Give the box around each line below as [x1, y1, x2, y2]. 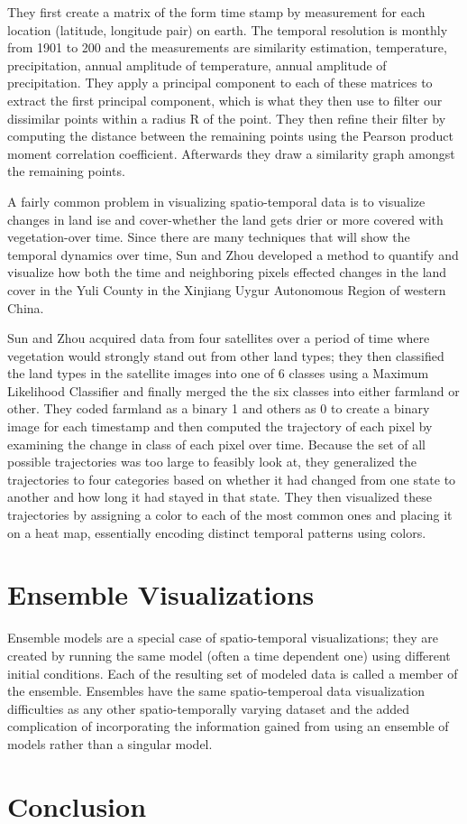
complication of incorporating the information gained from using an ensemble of [7, 717, 449, 736]
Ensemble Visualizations [7, 576, 315, 613]
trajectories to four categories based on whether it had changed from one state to [7, 469, 456, 488]
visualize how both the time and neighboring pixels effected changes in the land [7, 263, 447, 282]
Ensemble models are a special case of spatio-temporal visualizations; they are [7, 628, 438, 647]
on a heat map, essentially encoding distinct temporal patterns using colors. [7, 523, 426, 542]
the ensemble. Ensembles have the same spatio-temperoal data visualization [7, 681, 426, 700]
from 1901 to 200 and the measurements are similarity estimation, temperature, [7, 38, 447, 57]
